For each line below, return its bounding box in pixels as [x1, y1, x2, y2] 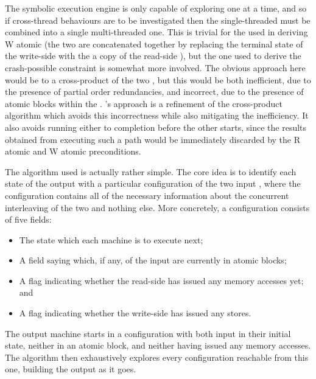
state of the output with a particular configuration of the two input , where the [5, 177, 301, 190]
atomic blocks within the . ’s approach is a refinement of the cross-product [5, 97, 283, 110]
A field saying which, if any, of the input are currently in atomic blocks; [19, 254, 287, 266]
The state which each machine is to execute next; [19, 233, 203, 246]
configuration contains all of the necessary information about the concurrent [5, 189, 289, 201]
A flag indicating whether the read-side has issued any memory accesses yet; [19, 274, 304, 287]
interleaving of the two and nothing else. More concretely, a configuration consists [5, 201, 310, 214]
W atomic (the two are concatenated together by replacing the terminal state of [5, 37, 303, 50]
